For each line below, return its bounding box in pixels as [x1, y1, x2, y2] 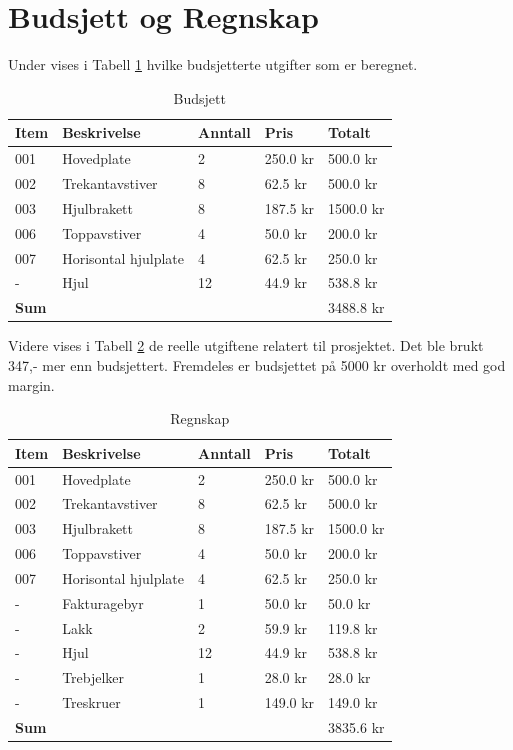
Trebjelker [62, 667, 125, 688]
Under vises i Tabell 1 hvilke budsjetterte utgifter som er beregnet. [8, 54, 418, 75]
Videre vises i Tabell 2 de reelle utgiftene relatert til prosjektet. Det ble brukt [8, 335, 484, 356]
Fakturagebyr [62, 592, 144, 613]
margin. [8, 374, 55, 395]
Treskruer [62, 692, 121, 713]
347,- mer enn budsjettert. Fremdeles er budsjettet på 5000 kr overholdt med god [8, 354, 506, 375]
